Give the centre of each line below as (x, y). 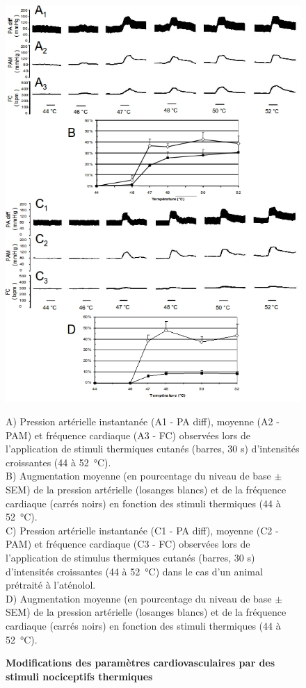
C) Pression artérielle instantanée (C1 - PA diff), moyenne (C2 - (142, 530)
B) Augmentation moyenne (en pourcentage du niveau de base (138, 476)
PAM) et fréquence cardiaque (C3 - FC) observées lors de (128, 544)
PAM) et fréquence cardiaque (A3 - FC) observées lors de (128, 435)
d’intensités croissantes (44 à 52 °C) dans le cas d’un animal (134, 571)
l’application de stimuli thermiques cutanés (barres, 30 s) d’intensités (153, 449)
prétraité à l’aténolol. (51, 585)
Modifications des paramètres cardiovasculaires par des (140, 663)
